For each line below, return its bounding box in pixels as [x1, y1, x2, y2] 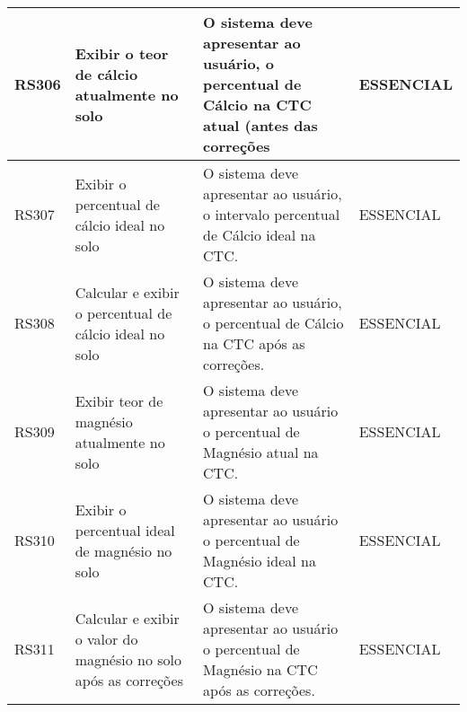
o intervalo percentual [203, 204, 340, 224]
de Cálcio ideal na [203, 224, 316, 245]
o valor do [75, 628, 138, 649]
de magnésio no [75, 540, 172, 561]
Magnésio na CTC [203, 659, 318, 680]
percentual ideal [75, 519, 175, 541]
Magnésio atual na [203, 442, 319, 462]
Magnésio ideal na [203, 550, 316, 571]
